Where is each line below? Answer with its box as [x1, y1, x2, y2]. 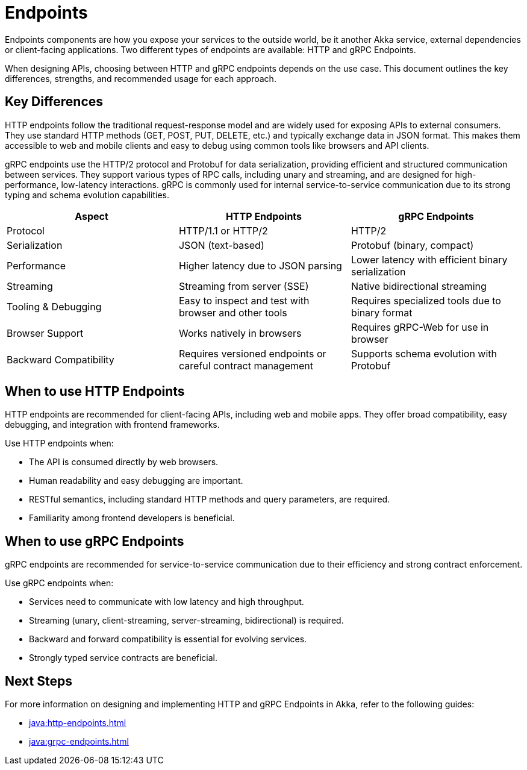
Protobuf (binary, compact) [351, 239, 474, 251]
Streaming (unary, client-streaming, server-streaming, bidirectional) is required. [29, 615, 344, 626]
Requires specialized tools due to [351, 294, 501, 307]
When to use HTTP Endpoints [5, 384, 185, 399]
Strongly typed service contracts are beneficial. [29, 653, 218, 663]
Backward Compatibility [7, 353, 114, 366]
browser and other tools [178, 306, 287, 319]
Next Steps [5, 673, 72, 689]
